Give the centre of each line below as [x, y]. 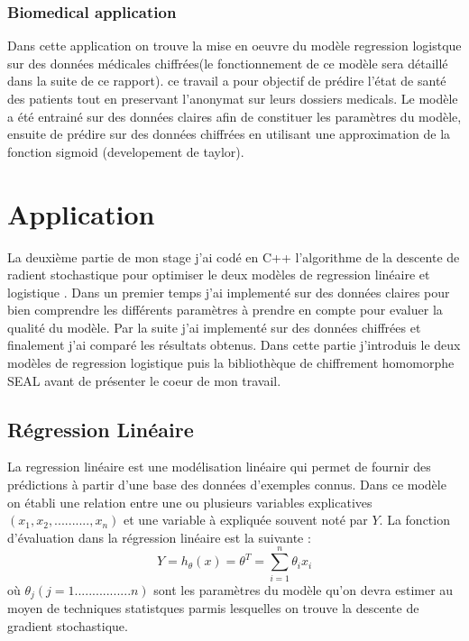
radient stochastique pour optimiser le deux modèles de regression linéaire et [219, 275]
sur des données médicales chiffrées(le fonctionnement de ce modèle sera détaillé [228, 63]
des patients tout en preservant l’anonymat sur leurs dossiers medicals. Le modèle [233, 98]
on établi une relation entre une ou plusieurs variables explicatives [190, 502]
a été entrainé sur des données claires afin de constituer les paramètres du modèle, [234, 116]
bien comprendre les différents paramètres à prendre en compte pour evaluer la [225, 310]
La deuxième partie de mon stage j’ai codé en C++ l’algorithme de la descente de [234, 256]
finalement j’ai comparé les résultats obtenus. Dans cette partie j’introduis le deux [234, 345]
